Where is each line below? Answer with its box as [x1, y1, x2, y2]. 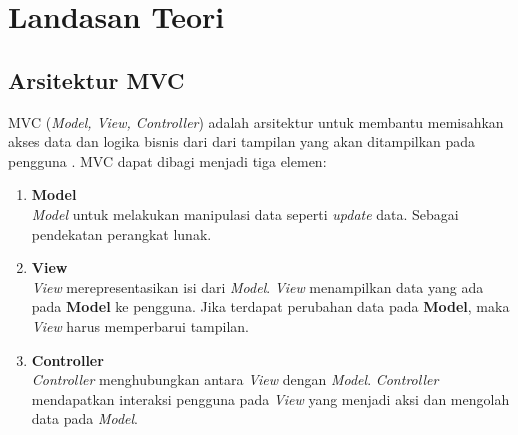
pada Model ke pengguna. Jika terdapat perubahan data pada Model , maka [31, 296, 510, 317]
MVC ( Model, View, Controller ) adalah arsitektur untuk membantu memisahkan [8, 111, 504, 132]
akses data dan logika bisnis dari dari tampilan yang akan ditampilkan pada [8, 131, 476, 152]
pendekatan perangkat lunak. [31, 223, 212, 244]
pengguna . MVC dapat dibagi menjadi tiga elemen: [8, 150, 327, 171]
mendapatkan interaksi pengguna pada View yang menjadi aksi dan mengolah [31, 388, 510, 409]
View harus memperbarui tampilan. [31, 315, 249, 336]
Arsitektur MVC [8, 64, 185, 95]
